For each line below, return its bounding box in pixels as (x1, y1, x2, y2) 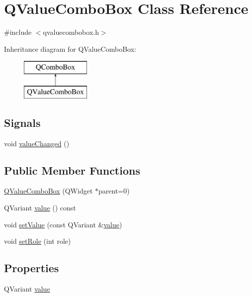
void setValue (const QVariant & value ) (4, 219, 122, 229)
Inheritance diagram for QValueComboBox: (4, 43, 136, 54)
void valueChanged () (4, 138, 70, 148)
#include (4, 27, 32, 37)
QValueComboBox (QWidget (4, 186, 93, 196)
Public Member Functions (4, 162, 140, 178)
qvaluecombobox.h (43, 27, 99, 37)
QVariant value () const (4, 202, 76, 213)
